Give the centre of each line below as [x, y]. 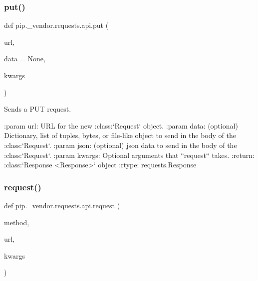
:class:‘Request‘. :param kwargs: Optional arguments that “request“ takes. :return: [129, 155]
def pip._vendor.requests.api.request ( [62, 205]
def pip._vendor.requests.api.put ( [56, 25]
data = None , [25, 59]
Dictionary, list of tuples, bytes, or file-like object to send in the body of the [120, 135]
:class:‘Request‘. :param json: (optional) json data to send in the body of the [121, 145]
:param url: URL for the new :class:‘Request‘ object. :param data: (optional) [121, 125]
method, [17, 222]
